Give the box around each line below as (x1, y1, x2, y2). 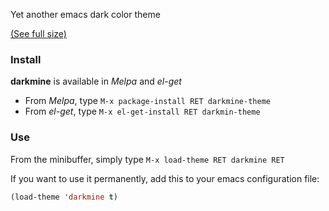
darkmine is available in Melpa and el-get (10, 75, 182, 88)
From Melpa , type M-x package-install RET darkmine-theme (24, 95, 271, 107)
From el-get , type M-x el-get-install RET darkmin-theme (24, 105, 261, 118)
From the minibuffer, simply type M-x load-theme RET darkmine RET (10, 153, 285, 165)
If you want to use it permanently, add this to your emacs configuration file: (10, 172, 320, 184)
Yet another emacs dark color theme (10, 9, 161, 20)
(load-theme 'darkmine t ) (10, 192, 118, 202)
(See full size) (10, 28, 67, 39)
